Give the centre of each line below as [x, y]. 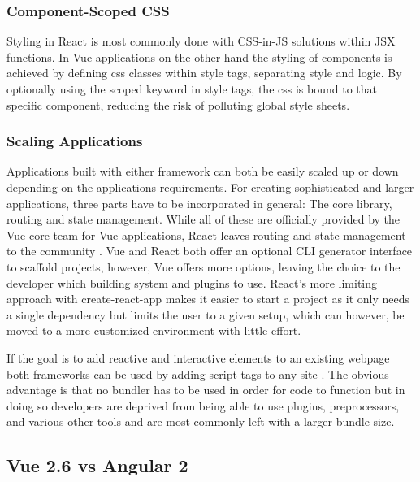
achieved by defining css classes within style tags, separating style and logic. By [204, 73]
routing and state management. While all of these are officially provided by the [204, 219]
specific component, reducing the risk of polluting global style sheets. [178, 104]
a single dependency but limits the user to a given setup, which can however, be [206, 314]
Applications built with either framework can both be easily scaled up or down [203, 171]
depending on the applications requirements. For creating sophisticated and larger [210, 187]
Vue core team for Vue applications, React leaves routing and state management [206, 234]
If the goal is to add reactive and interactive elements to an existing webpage [198, 357]
